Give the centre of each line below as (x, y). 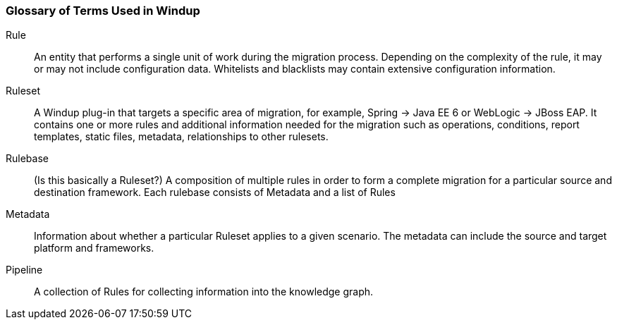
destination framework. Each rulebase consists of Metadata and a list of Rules (215, 192)
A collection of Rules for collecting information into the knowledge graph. (204, 292)
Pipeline (24, 270)
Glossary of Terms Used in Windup (103, 11)
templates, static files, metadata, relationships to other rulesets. (181, 137)
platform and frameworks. (94, 248)
